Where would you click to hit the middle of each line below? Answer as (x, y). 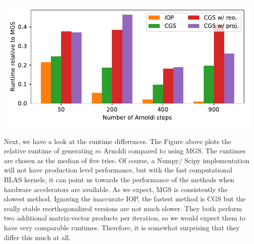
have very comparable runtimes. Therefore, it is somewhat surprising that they (122, 227)
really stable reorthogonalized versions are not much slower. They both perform (123, 208)
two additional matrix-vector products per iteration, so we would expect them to (125, 218)
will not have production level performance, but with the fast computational (118, 170)
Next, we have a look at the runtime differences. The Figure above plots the (118, 141)
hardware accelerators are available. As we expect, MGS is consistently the (116, 189)
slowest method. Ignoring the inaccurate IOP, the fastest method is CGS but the (125, 199)
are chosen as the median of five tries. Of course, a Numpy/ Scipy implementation (127, 160)
